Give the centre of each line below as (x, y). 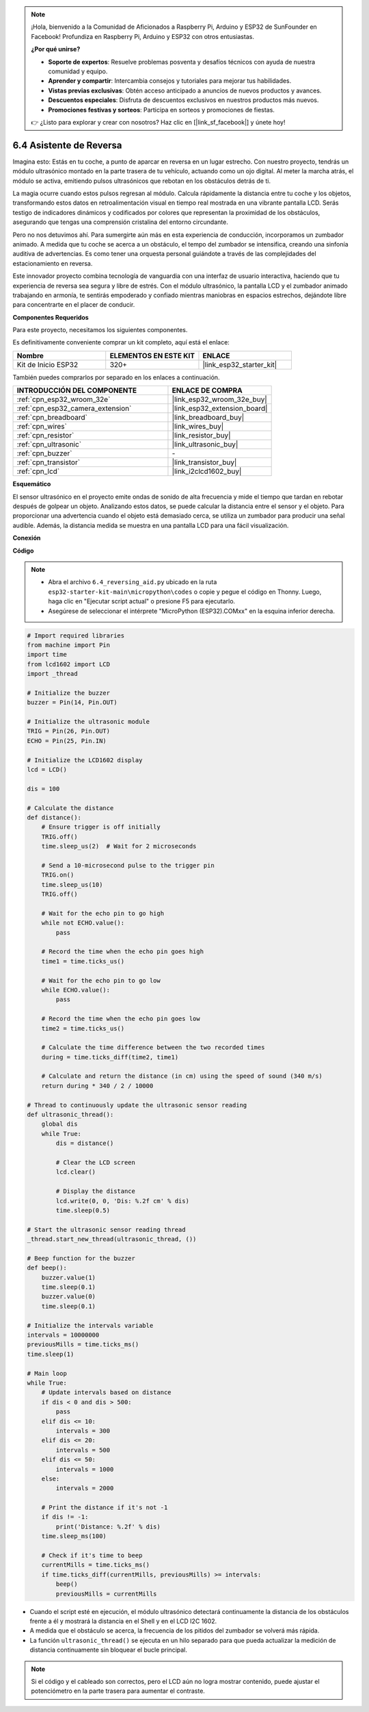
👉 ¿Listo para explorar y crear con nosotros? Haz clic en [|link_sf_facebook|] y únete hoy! (158, 122)
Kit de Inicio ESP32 (47, 364)
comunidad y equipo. (78, 71)
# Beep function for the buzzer (81, 1258)
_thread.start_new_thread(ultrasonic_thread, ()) (112, 1239)
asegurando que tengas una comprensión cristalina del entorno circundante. (120, 222)
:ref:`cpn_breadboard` (52, 418)
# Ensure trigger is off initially (101, 827)
